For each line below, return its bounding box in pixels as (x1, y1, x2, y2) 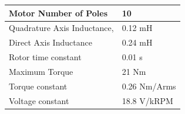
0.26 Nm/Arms (122, 80, 176, 92)
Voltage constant (9, 94, 69, 106)
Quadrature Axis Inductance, (9, 22, 114, 34)
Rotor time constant (9, 51, 82, 63)
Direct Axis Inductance (9, 36, 92, 49)
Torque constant (9, 80, 68, 92)
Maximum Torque (9, 65, 73, 77)
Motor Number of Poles (9, 6, 108, 19)
